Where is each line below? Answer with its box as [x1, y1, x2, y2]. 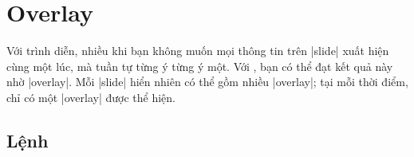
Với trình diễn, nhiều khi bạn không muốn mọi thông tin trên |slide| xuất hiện [6, 42, 389, 59]
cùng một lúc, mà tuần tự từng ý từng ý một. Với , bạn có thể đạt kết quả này [6, 57, 393, 74]
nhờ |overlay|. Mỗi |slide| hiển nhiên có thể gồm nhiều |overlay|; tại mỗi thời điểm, [6, 73, 408, 90]
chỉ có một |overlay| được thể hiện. [6, 88, 175, 105]
